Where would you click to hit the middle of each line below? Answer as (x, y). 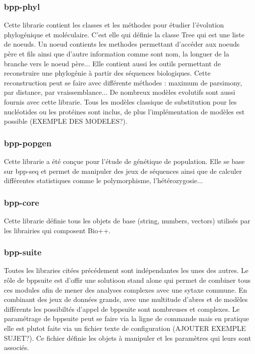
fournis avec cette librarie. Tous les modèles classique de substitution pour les (120, 101)
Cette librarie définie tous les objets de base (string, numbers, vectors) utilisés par (127, 220)
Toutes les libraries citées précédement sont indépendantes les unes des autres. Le (126, 270)
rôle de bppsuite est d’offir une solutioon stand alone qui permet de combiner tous (127, 280)
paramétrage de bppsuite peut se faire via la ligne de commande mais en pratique (127, 318)
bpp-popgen (28, 143)
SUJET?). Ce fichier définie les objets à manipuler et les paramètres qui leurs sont (127, 338)
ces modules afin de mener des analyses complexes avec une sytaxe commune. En (126, 289)
